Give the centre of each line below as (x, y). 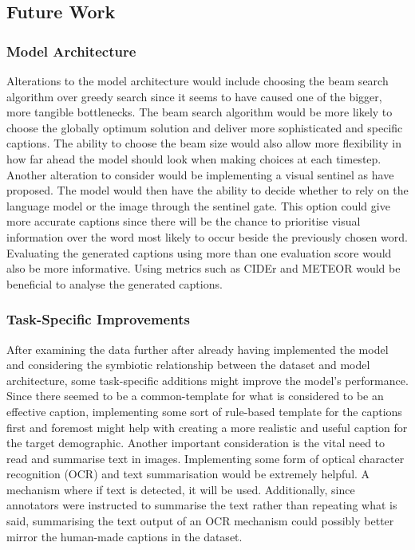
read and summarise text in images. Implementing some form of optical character (206, 458)
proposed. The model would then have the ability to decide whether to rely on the (207, 190)
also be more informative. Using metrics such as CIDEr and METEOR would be (204, 268)
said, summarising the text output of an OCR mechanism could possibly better (200, 521)
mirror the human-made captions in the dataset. (125, 536)
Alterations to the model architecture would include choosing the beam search (198, 81)
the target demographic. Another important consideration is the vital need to (196, 443)
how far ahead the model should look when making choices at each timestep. (194, 158)
